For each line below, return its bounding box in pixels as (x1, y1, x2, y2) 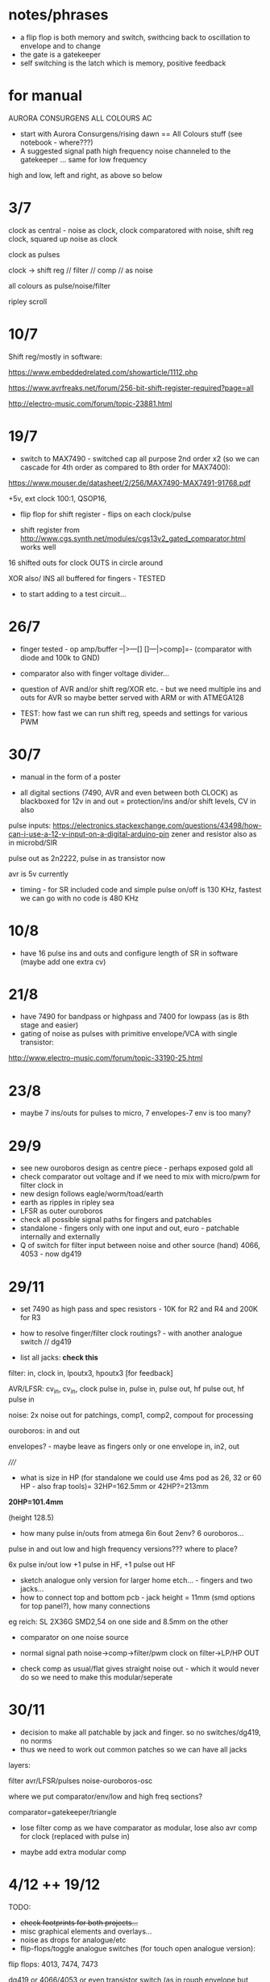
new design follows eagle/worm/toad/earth (19, 1189, 164, 1199)
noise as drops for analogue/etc (19, 1934, 127, 1945)
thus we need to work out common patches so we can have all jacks (19, 1744, 247, 1754)
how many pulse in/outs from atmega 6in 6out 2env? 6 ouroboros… (19, 1529, 244, 1538)
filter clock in (19, 1180, 64, 1190)
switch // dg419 (19, 1337, 73, 1347)
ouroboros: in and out (8, 1426, 81, 1436)
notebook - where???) (19, 137, 94, 147)
